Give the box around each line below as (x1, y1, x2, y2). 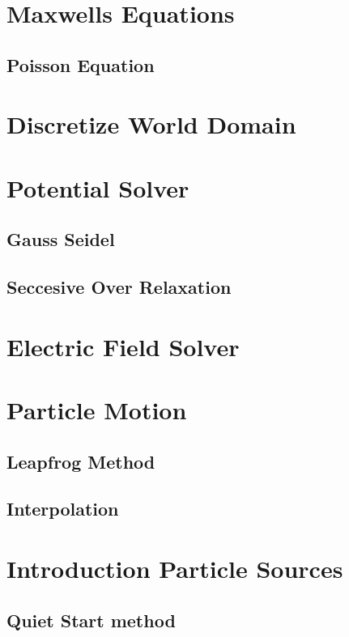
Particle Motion (6, 393, 187, 427)
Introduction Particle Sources (6, 551, 343, 584)
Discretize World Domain (6, 108, 296, 141)
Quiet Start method (6, 607, 176, 632)
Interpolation (6, 496, 119, 521)
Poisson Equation (6, 52, 155, 77)
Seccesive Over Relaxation (6, 274, 232, 299)
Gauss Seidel (6, 227, 115, 252)
